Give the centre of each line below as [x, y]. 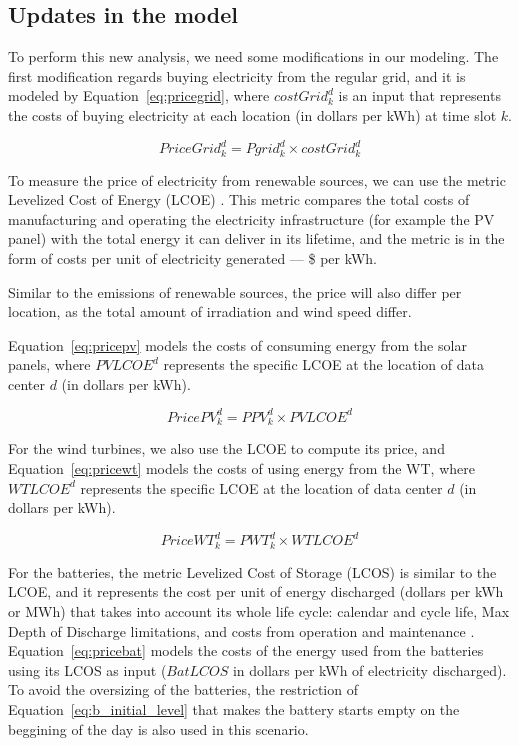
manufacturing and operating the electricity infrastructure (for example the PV [251, 218]
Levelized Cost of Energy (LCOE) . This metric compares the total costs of [239, 199]
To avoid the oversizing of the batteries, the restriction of [183, 689]
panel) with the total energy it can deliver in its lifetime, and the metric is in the [256, 238]
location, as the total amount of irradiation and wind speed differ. [210, 311]
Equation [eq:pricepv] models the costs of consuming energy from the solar [237, 344]
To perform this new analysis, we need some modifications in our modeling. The [253, 56]
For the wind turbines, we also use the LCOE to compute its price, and [226, 448]
